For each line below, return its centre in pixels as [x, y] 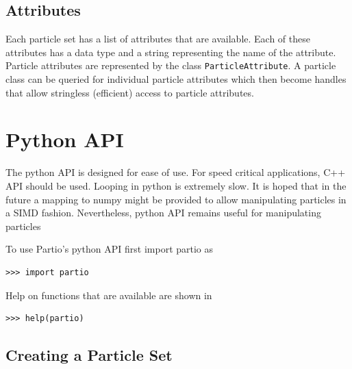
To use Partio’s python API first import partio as [110, 249]
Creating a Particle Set [89, 355]
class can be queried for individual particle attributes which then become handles [176, 79]
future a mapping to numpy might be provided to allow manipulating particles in [176, 199]
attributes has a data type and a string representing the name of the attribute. [171, 52]
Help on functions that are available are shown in [109, 295]
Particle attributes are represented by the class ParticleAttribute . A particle [171, 65]
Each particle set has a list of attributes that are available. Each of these [158, 39]
